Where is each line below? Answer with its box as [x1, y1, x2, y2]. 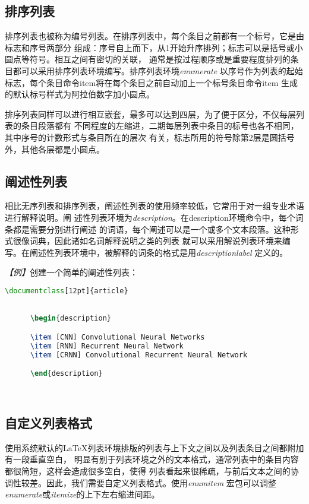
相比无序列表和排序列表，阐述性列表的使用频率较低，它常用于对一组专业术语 [5, 199, 304, 212]
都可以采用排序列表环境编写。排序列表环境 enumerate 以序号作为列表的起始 [12, 64, 303, 77]
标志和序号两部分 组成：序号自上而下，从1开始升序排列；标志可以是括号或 [5, 41, 295, 53]
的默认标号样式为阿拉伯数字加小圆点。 [5, 88, 154, 100]
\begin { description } [30, 314, 111, 323]
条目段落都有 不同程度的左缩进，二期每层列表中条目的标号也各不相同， [21, 119, 299, 132]
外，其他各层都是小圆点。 [5, 142, 105, 155]
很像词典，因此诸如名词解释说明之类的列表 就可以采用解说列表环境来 [12, 234, 282, 247]
